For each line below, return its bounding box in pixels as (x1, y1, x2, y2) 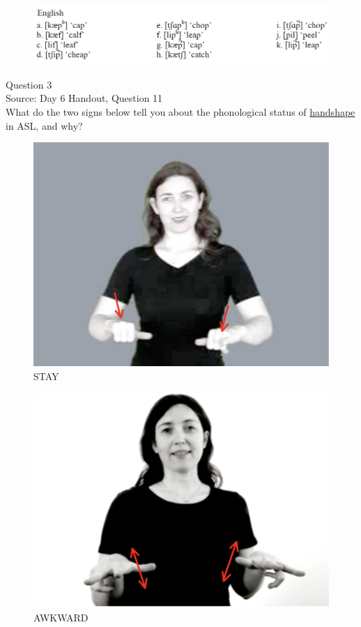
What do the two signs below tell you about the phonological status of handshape (6, 105, 355, 119)
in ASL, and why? (6, 118, 83, 133)
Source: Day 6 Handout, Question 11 (6, 91, 163, 105)
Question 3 (6, 77, 52, 91)
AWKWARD (33, 610, 89, 624)
